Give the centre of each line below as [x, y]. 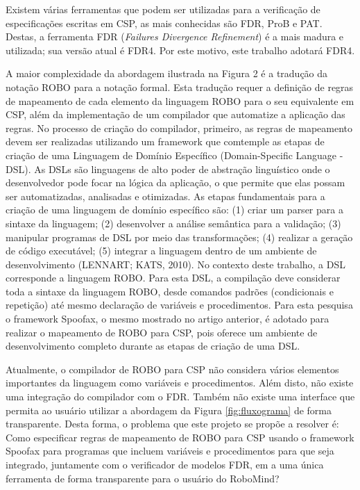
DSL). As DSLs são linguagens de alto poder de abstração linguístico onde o [168, 169]
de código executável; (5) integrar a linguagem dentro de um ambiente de [161, 251]
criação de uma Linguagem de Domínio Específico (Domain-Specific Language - [174, 155]
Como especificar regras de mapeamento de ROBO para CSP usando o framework [180, 437]
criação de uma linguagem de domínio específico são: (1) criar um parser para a [174, 210]
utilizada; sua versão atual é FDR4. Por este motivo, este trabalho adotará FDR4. [180, 50]
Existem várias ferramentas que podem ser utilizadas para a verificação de [163, 9]
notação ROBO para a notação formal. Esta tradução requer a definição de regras [180, 87]
